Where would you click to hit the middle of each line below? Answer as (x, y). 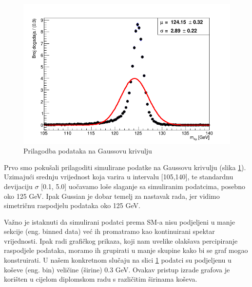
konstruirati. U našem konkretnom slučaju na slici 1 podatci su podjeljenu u (118, 260)
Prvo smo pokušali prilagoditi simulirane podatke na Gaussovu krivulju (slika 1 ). (125, 167)
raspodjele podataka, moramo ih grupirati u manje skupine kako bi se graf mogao (126, 250)
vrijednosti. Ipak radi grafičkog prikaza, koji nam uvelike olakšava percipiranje (121, 240)
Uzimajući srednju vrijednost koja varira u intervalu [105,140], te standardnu (119, 177)
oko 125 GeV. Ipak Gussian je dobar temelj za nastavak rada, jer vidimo (112, 196)
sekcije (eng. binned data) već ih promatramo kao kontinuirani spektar (109, 231)
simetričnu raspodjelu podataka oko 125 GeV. (72, 205)
